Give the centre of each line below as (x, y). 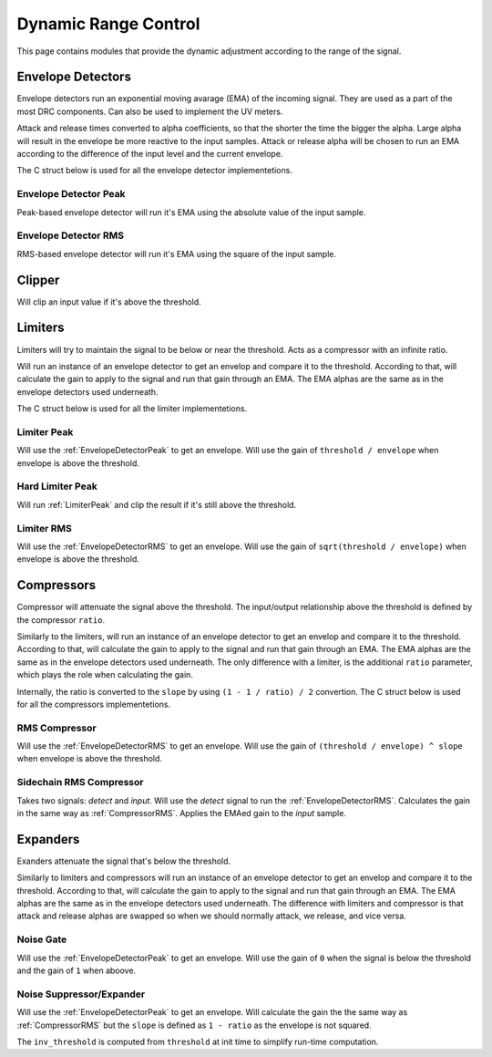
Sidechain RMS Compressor (80, 782)
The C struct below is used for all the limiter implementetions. (132, 409)
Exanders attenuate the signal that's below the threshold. (124, 861)
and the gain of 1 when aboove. (77, 970)
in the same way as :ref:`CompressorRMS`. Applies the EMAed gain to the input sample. (181, 813)
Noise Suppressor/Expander (81, 994)
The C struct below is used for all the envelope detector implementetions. (155, 171)
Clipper (38, 280)
